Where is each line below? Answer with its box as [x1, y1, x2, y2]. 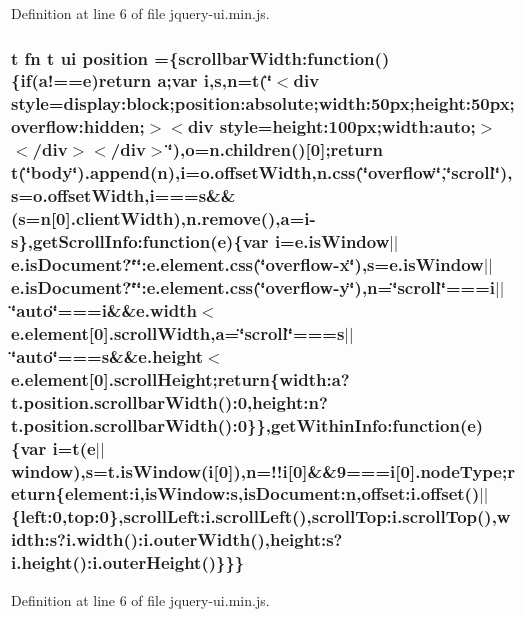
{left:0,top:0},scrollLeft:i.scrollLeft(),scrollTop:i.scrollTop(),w [11, 504, 511, 529]
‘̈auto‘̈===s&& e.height [11, 343, 204, 368]
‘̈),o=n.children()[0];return [167, 137, 383, 162]
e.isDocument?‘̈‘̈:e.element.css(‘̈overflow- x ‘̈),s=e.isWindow [11, 251, 484, 276]
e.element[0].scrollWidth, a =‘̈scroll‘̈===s [11, 320, 345, 345]
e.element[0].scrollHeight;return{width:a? [11, 366, 350, 391]
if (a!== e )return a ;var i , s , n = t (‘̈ [20, 68, 272, 93]
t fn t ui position [11, 45, 149, 70]
